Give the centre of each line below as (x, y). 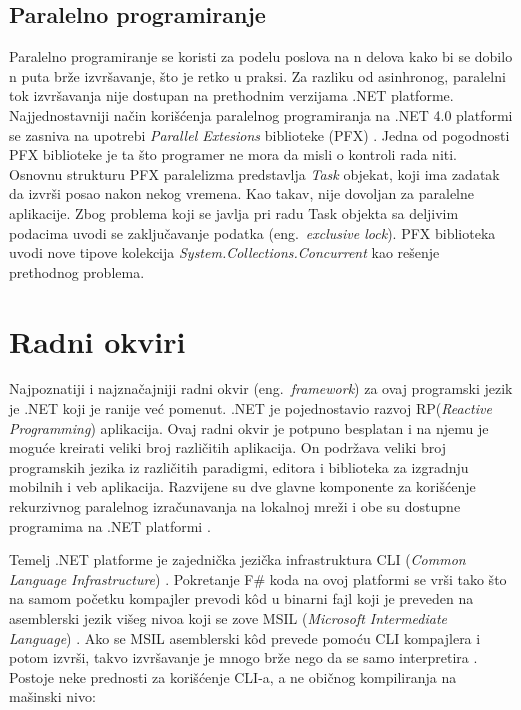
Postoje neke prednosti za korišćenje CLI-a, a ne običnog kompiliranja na (233, 676)
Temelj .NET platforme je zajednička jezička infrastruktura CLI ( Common (237, 559)
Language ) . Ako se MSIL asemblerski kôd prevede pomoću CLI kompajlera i (245, 637)
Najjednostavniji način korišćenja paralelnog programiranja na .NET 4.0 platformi (261, 114)
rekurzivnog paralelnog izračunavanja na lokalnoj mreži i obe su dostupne (235, 506)
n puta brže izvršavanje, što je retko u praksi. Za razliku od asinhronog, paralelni (257, 75)
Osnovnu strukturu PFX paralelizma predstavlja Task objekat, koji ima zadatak (254, 173)
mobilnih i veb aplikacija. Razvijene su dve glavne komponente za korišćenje (242, 486)
